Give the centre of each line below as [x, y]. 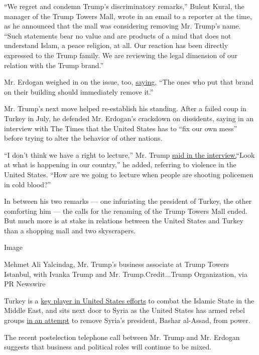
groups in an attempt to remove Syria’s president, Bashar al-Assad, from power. [127, 320]
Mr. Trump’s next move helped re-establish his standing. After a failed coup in [125, 108]
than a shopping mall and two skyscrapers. [70, 230]
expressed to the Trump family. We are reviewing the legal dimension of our [121, 55]
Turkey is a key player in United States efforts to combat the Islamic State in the [129, 300]
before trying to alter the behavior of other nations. [83, 138]
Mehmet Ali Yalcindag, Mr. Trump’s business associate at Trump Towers [117, 264]
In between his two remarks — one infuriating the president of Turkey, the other [128, 201]
